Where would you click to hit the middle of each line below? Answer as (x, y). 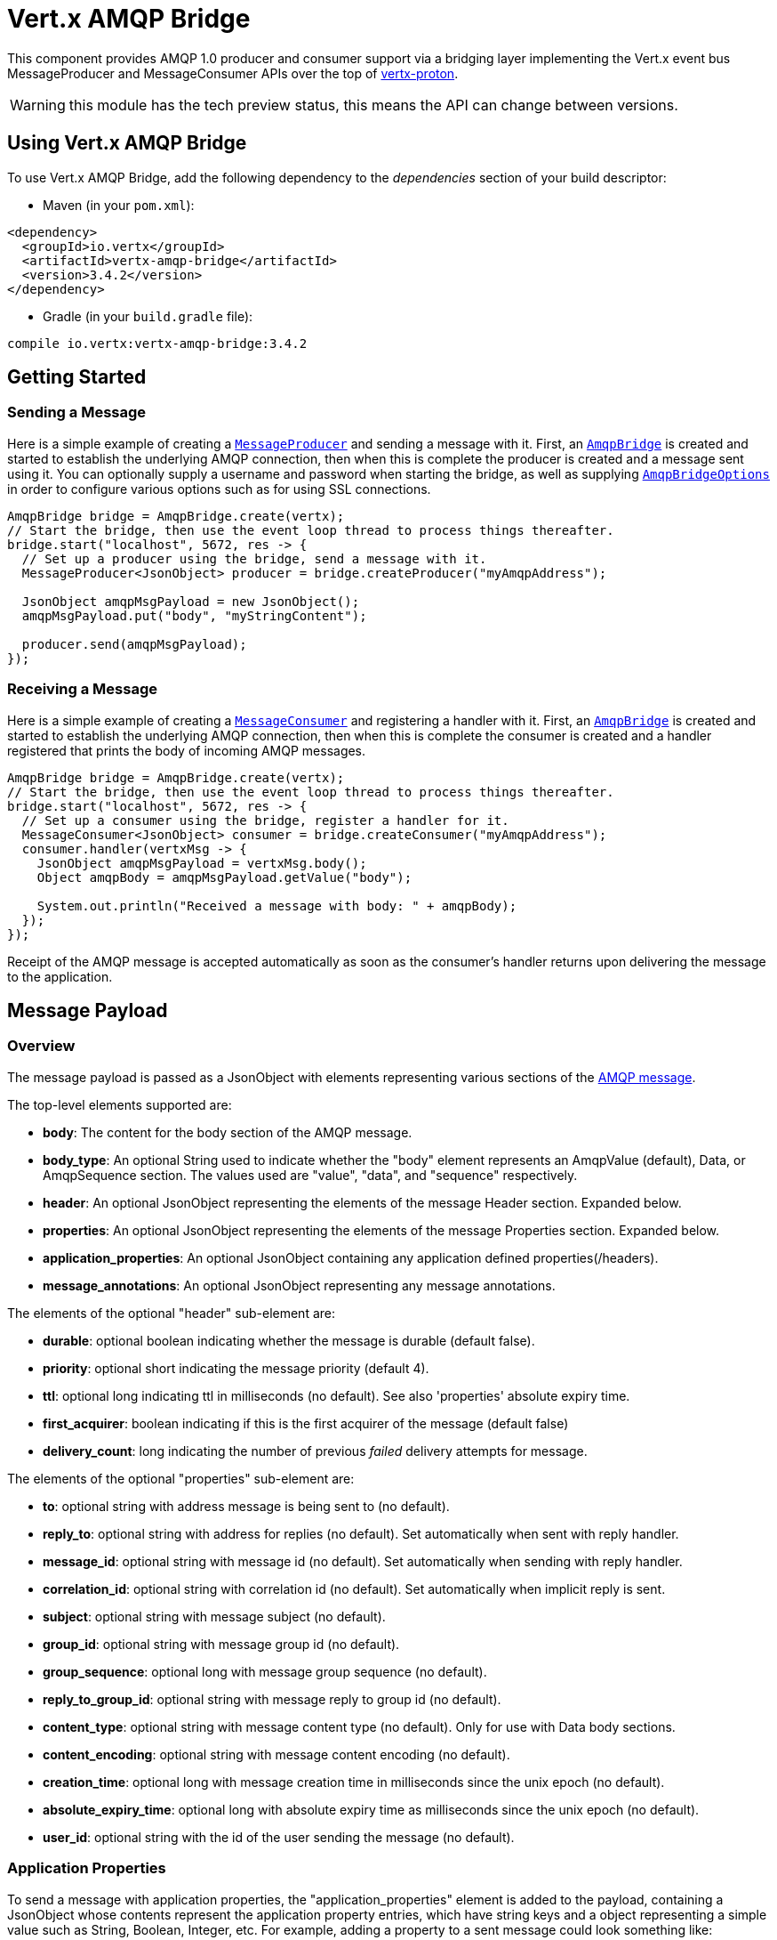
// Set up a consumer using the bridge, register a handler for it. (265, 820)
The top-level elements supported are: (120, 1104)
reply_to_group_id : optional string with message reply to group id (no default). (272, 1699)
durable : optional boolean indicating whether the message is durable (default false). (289, 1340)
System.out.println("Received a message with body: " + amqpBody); (277, 905)
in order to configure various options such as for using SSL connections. (219, 489)
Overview (41, 1046)
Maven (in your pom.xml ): (119, 205)
